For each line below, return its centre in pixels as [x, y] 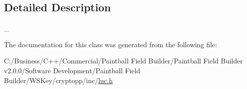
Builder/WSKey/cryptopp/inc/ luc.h [59, 80]
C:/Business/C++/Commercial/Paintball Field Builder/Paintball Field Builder [123, 61]
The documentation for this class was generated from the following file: [111, 44]
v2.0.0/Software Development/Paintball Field [72, 70]
